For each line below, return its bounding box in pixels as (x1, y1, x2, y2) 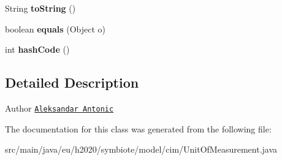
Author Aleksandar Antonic (5, 101, 114, 114)
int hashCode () (5, 43, 70, 56)
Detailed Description (5, 73, 139, 92)
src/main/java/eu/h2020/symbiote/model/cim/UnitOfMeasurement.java (5, 143, 278, 156)
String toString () (5, 2, 76, 14)
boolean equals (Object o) (5, 22, 106, 35)
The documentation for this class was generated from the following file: (5, 122, 272, 135)
